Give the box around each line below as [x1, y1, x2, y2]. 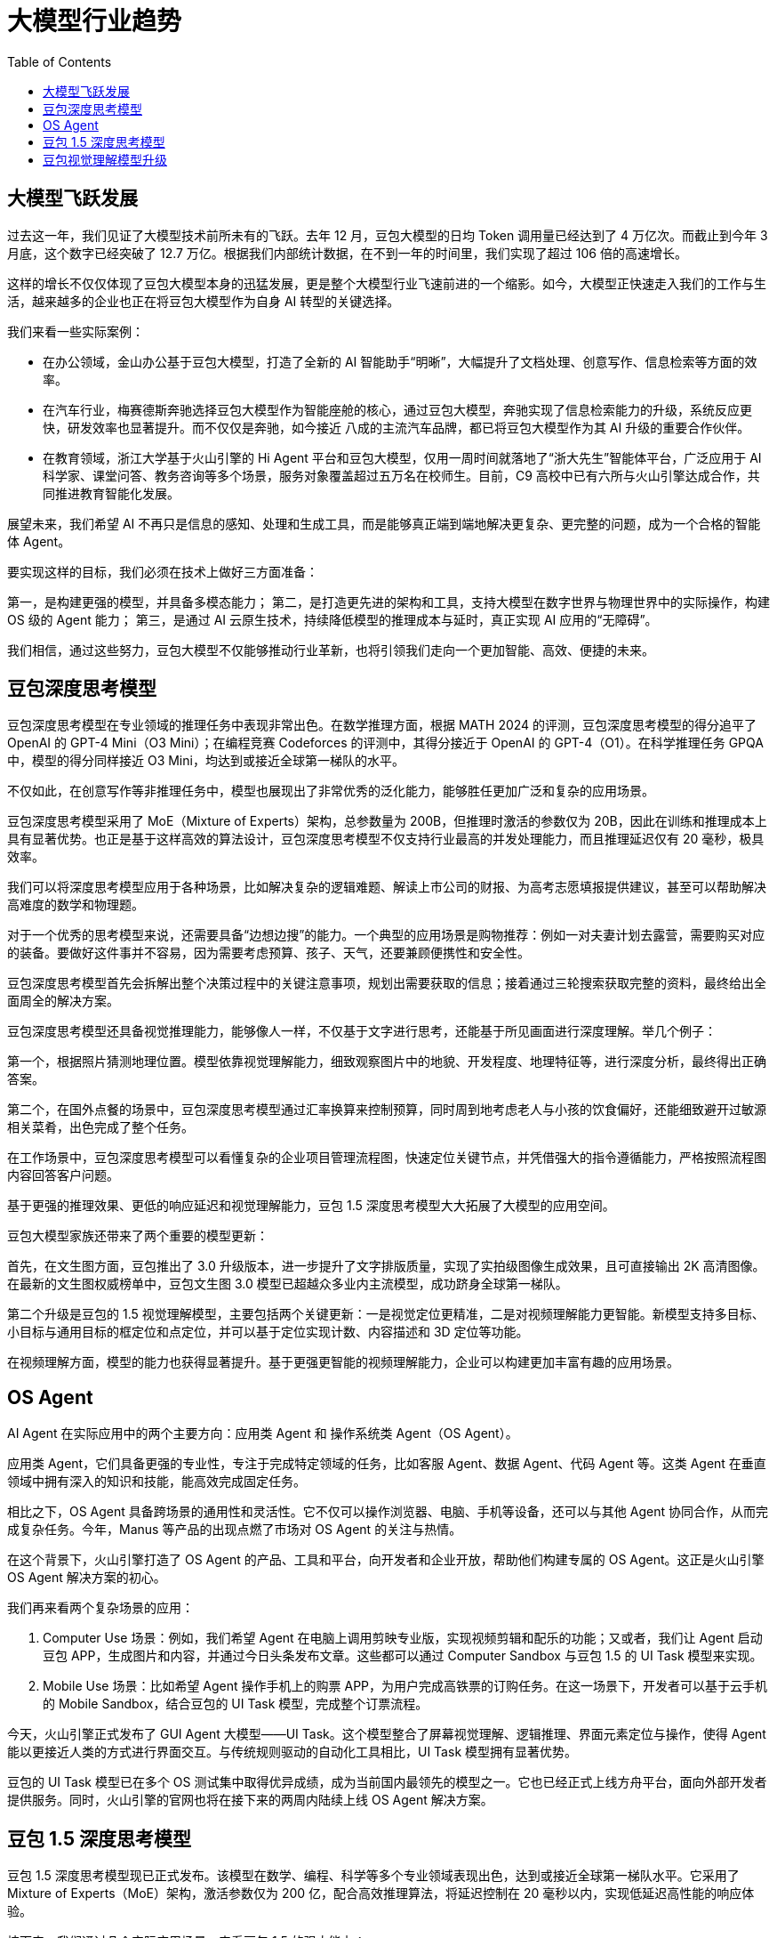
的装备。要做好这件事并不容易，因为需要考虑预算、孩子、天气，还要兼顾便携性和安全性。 [7, 945, 530, 961]
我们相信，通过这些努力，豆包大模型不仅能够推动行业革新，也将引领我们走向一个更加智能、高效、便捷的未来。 [7, 642, 654, 658]
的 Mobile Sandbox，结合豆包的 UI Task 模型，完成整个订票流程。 [43, 1696, 429, 1712]
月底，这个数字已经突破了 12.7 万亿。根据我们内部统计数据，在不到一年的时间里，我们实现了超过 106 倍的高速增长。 [7, 245, 687, 261]
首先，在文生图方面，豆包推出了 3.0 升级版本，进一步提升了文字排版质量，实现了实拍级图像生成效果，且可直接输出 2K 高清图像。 [7, 1258, 765, 1274]
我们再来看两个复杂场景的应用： [7, 1600, 194, 1616]
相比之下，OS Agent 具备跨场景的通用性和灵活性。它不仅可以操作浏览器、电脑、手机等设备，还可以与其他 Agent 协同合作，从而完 [7, 1504, 768, 1520]
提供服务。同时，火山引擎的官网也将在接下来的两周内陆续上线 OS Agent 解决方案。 [7, 1792, 493, 1808]
